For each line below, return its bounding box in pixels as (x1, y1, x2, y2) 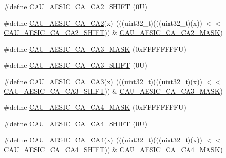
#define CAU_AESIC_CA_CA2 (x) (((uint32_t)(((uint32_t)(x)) (4, 18, 203, 28)
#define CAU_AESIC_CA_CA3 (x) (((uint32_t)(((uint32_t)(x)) (4, 76, 203, 86)
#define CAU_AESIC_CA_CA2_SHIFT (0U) (4, 1, 148, 11)
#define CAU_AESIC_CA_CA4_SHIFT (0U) (4, 118, 148, 128)
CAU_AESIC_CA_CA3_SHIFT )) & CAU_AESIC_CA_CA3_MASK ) (4, 86, 223, 96)
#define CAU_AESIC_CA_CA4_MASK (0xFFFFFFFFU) (4, 102, 186, 112)
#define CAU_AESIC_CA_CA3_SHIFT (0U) (4, 60, 148, 70)
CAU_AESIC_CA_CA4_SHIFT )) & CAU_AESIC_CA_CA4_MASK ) (4, 144, 223, 154)
